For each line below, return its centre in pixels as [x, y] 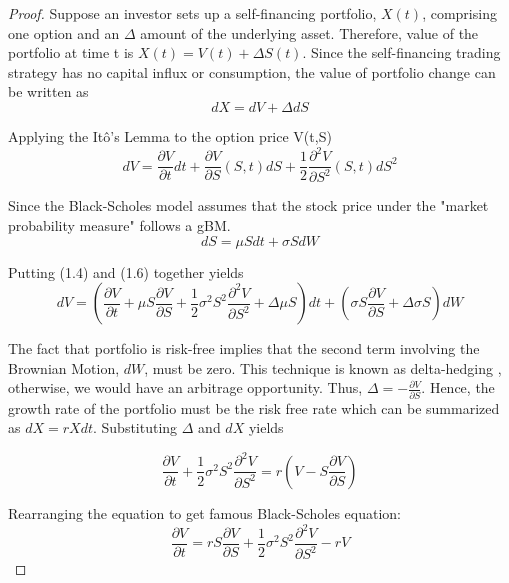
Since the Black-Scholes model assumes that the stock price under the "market [248, 205]
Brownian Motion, [64, 367]
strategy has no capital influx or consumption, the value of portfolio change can [252, 71]
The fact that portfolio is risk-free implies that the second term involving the [244, 348]
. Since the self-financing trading [401, 52]
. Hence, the [458, 387]
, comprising [459, 13]
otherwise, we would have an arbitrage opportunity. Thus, [185, 387]
